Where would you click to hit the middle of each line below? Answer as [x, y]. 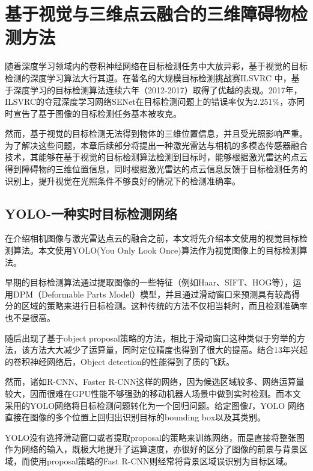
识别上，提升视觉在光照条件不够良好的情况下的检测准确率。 [123, 180]
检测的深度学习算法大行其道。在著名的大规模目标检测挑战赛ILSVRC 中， [148, 77]
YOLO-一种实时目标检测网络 [91, 213]
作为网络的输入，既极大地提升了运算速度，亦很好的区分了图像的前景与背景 [152, 449]
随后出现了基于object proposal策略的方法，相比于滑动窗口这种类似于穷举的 [151, 338]
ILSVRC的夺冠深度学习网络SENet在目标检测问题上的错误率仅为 [129, 101]
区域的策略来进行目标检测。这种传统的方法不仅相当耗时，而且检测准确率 [164, 306]
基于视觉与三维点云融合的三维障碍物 [148, 14]
